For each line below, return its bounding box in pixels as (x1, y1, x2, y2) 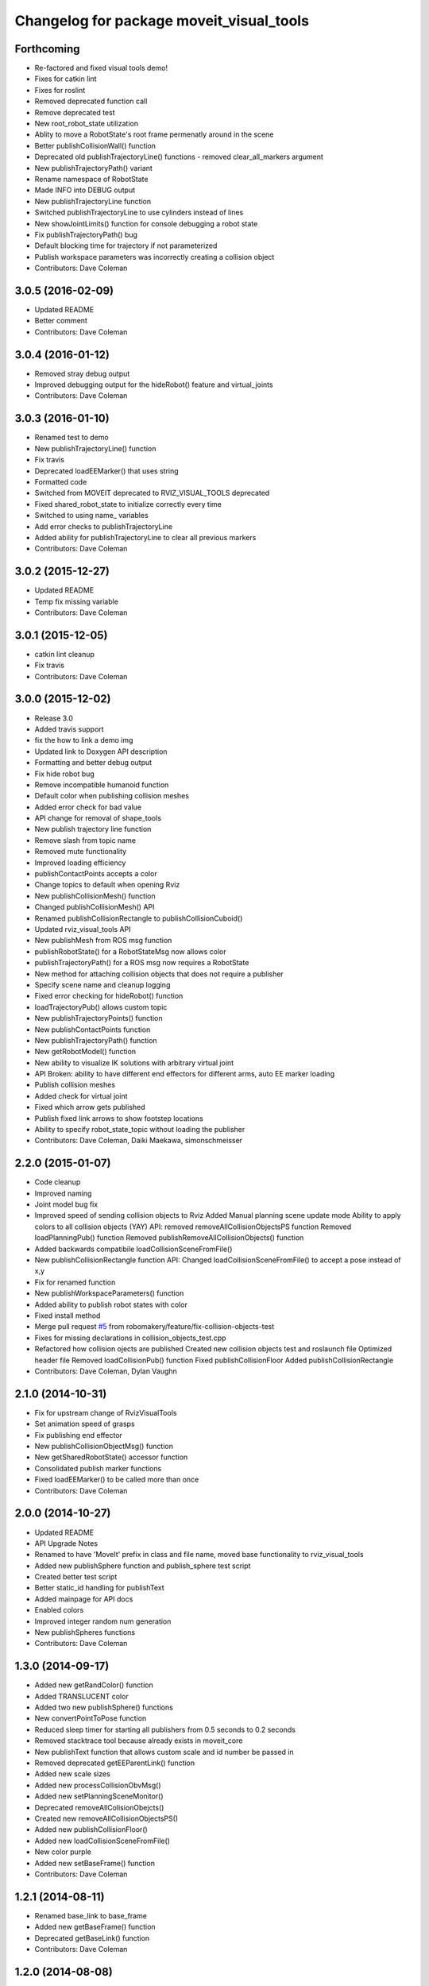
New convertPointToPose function (34, 1714, 147, 1723)
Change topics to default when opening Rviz (34, 880, 180, 890)
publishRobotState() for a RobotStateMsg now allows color (34, 946, 226, 956)
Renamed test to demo (34, 433, 109, 442)
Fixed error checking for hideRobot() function (34, 991, 184, 1001)
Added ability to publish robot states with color (34, 1300, 188, 1309)
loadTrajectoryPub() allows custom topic (34, 1002, 168, 1012)
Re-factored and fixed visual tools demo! (34, 64, 168, 73)
